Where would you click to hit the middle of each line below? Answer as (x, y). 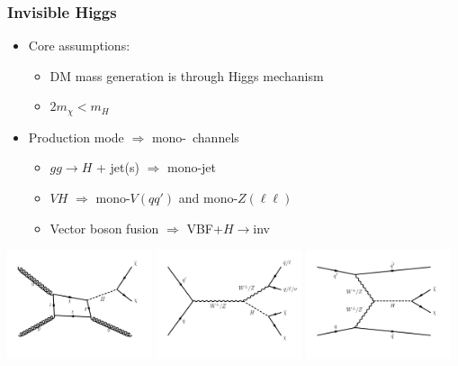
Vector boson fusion (104, 228)
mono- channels (195, 137)
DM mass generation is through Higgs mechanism (187, 75)
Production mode (76, 137)
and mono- (208, 198)
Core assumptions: (79, 46)
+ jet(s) (118, 167)
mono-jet (192, 167)
